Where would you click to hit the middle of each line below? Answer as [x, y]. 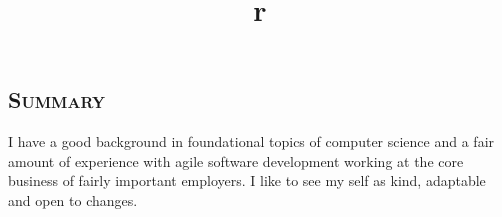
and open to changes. [73, 199]
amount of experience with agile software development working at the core [236, 160]
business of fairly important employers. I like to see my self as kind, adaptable [247, 180]
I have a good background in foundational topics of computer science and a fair [251, 141]
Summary [57, 99]
